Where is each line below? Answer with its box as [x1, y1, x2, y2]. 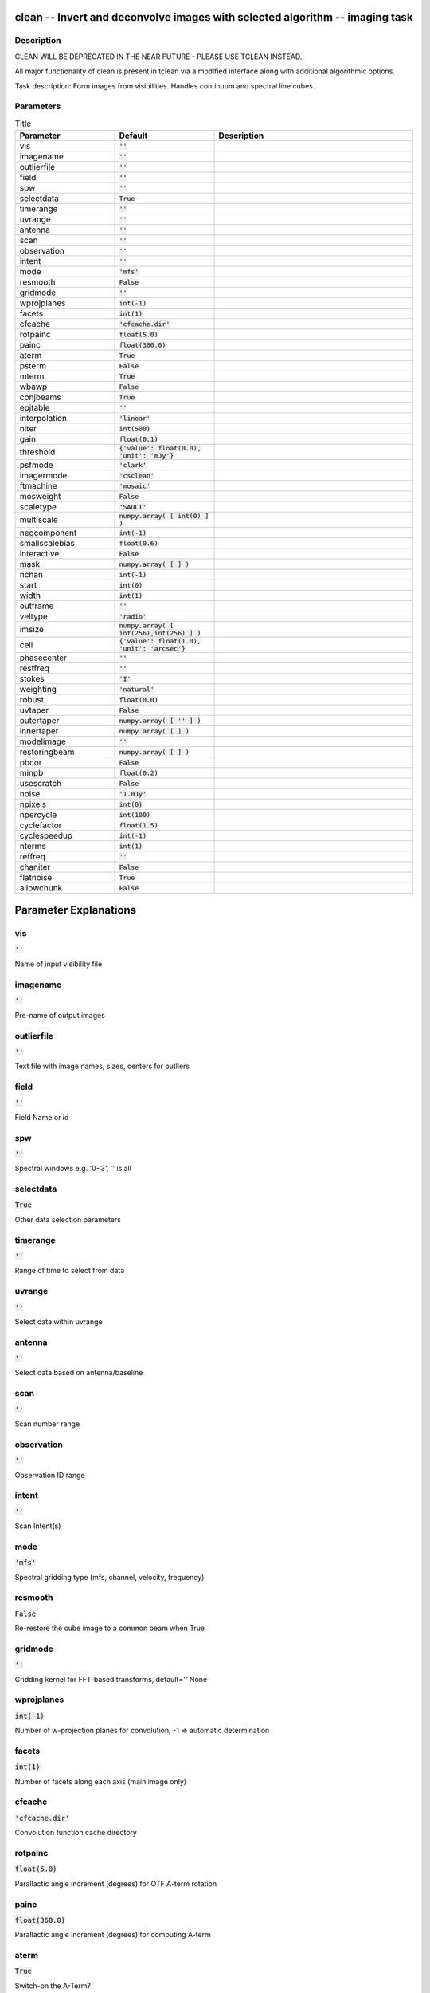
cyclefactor [19, 820, 63, 831]
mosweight [19, 491, 61, 502]
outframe [19, 600, 54, 611]
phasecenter [19, 652, 68, 663]
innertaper [19, 725, 59, 737]
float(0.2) [119, 769, 158, 777]
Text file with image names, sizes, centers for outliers [14, 1061, 190, 1071]
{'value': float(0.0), [119, 444, 201, 453]
